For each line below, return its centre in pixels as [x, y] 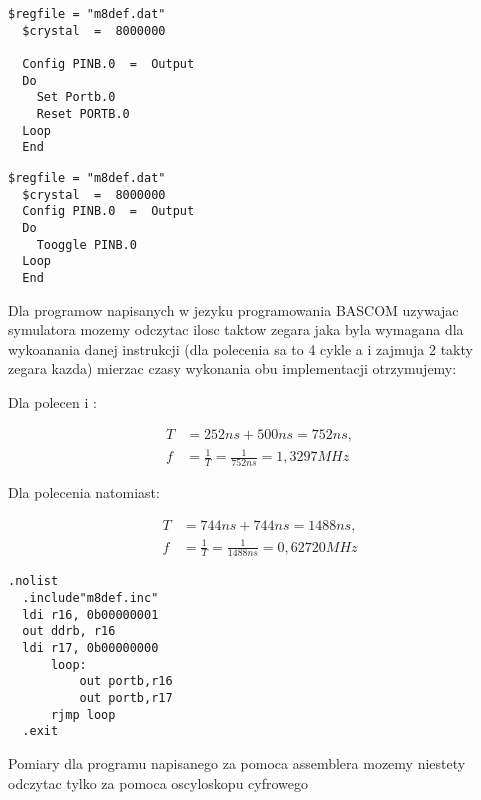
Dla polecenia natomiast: [84, 492]
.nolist [33, 581]
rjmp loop [83, 714]
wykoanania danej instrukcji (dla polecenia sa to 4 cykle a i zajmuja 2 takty [240, 348]
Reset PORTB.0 [83, 113]
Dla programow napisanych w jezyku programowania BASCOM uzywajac [233, 309]
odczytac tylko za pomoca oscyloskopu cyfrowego [158, 782]
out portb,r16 [126, 681]
